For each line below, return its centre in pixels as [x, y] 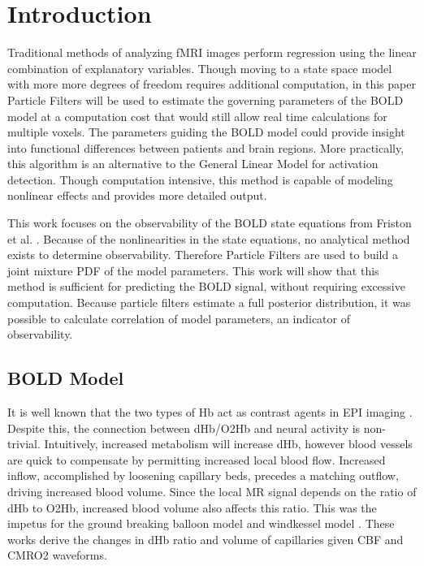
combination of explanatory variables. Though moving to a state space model [200, 68]
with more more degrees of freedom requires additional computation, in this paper [212, 84]
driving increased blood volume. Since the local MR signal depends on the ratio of [212, 491]
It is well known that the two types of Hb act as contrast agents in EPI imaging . [210, 412]
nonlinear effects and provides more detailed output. [137, 195]
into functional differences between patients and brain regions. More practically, [206, 147]
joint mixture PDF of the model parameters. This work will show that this [193, 270]
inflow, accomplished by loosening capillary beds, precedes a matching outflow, [203, 475]
